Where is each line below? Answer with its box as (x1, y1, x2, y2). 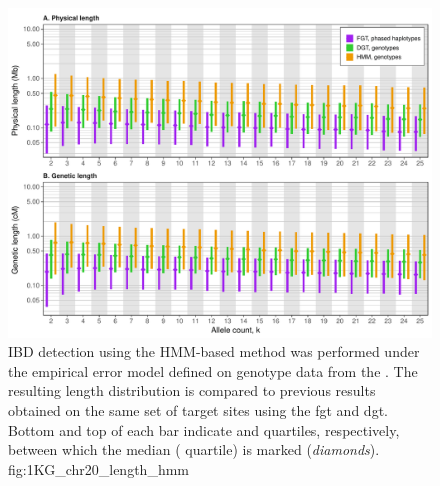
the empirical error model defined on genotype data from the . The (8, 360, 418, 381)
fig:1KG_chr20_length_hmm (8, 458, 189, 479)
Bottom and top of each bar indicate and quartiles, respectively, (8, 419, 400, 440)
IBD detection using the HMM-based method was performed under (8, 341, 420, 362)
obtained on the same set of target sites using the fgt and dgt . (8, 399, 388, 420)
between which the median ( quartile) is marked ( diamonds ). (8, 439, 380, 460)
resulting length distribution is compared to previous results (8, 380, 376, 401)
